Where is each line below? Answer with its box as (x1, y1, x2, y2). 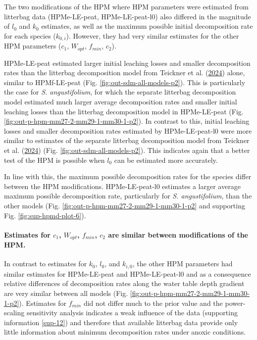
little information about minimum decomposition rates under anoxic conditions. (4, 327, 246, 337)
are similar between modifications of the (108, 229, 248, 240)
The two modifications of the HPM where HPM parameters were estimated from (4, 1, 249, 11)
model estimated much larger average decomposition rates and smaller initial (4, 97, 237, 107)
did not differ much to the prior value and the (83, 297, 223, 308)
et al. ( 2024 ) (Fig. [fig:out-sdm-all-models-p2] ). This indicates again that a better (4, 145, 250, 155)
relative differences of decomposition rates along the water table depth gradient (4, 278, 245, 289)
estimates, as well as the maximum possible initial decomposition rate (41, 21, 253, 31)
